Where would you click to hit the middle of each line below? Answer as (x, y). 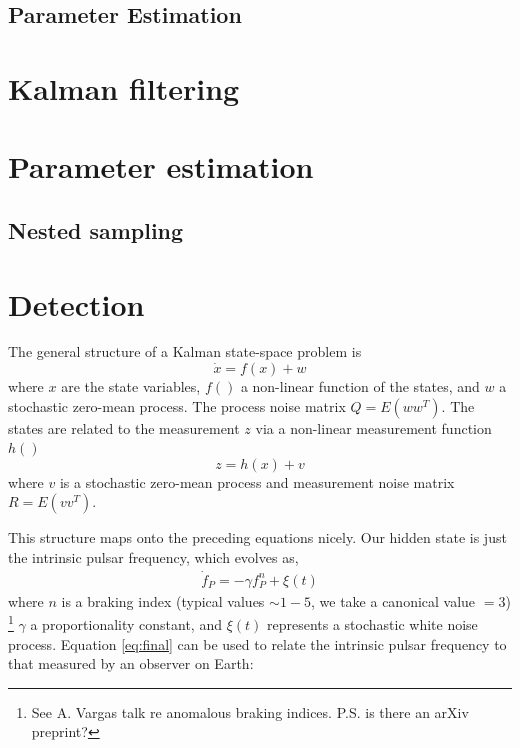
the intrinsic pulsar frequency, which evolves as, (153, 557)
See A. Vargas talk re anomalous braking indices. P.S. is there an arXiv (250, 711)
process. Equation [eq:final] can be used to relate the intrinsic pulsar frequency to (257, 643)
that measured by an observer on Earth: (131, 663)
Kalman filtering (124, 87)
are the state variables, (131, 386)
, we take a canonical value (393, 600)
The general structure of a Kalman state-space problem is (185, 351)
